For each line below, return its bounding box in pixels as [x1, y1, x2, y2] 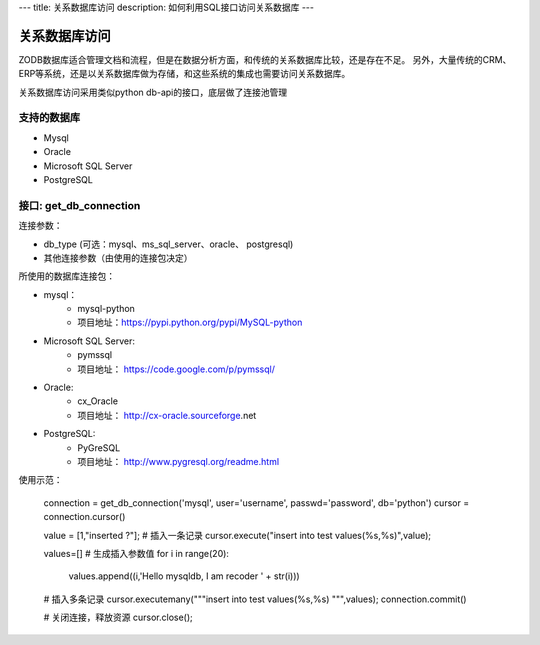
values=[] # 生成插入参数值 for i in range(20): [43, 547, 230, 559]
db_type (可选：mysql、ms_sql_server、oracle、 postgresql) [43, 238, 294, 250]
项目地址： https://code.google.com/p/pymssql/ [77, 363, 275, 375]
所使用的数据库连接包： [18, 270, 115, 282]
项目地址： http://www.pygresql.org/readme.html [77, 456, 280, 467]
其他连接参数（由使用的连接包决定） [43, 251, 193, 264]
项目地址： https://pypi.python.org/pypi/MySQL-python [77, 316, 303, 329]
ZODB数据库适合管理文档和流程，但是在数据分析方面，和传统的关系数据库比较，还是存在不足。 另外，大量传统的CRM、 [18, 53, 512, 65]
